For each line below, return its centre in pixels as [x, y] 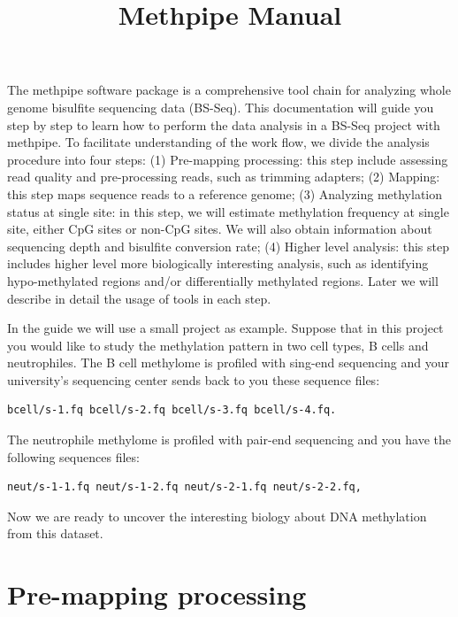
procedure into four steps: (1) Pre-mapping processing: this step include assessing [228, 159]
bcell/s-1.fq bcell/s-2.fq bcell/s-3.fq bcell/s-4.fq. [172, 410]
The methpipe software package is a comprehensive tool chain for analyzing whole [229, 90]
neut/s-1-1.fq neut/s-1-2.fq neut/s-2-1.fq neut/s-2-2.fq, [184, 487]
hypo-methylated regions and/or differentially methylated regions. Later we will [223, 280]
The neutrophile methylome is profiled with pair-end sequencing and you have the [229, 440]
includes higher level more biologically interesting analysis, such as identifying [218, 263]
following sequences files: [73, 456]
